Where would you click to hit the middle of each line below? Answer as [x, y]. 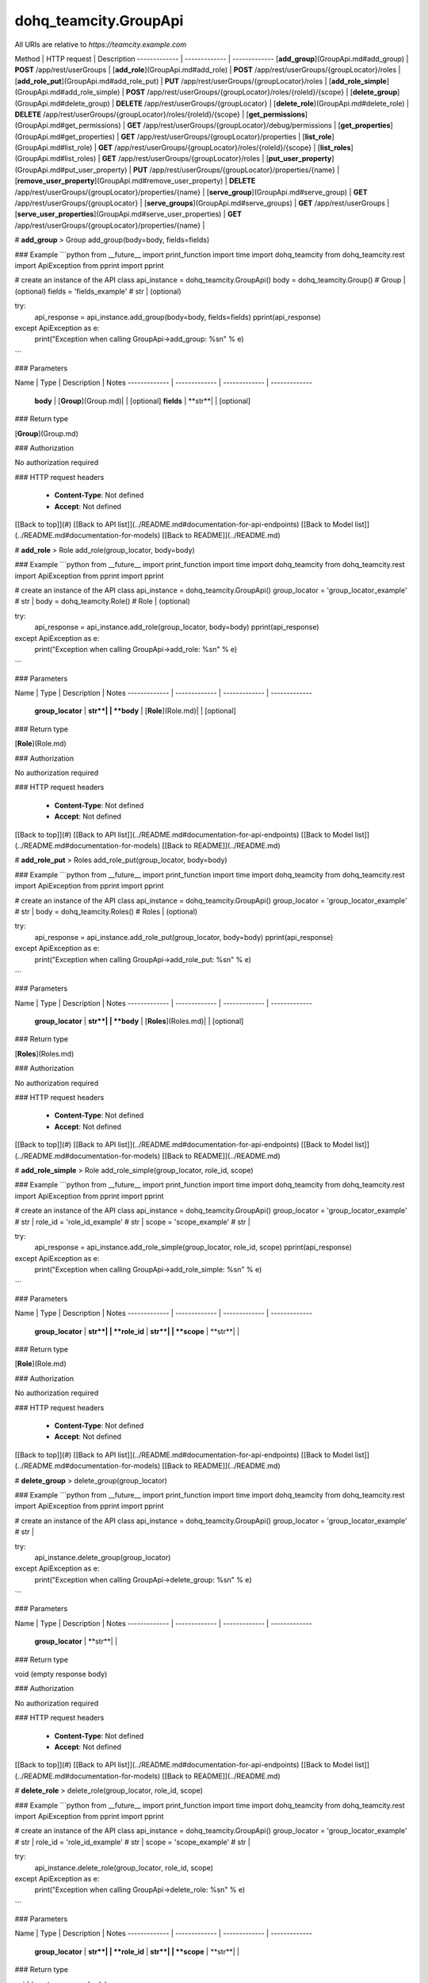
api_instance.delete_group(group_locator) [103, 1557]
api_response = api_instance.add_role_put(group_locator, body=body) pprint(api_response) [184, 937]
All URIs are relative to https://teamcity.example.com [100, 44]
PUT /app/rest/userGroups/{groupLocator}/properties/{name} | [237, 170]
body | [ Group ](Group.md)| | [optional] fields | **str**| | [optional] [143, 401]
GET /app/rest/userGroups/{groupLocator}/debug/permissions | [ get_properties [259, 125]
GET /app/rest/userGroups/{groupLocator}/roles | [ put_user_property [217, 159]
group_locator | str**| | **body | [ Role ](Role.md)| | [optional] [136, 711]
